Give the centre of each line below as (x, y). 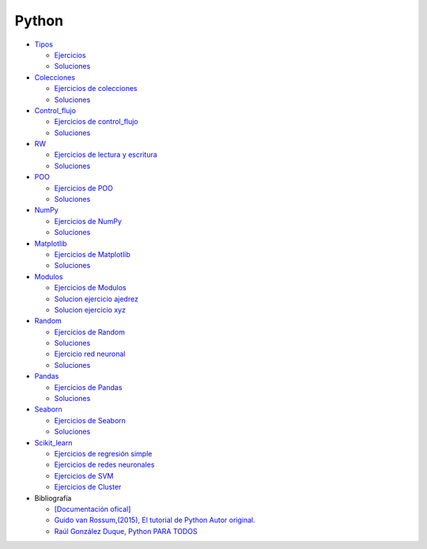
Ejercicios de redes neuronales (104, 465)
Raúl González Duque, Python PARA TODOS (126, 531)
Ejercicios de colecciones (96, 89)
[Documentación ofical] (93, 509)
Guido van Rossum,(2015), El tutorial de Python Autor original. (155, 520)
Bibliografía (53, 498)
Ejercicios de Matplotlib (92, 254)
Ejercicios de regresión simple (103, 454)
